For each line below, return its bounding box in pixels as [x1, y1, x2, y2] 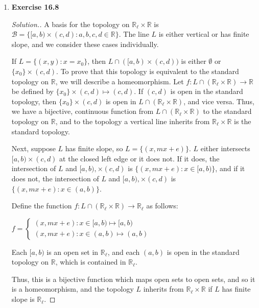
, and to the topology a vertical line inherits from [55, 115, 210, 126]
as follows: [146, 200, 178, 211]
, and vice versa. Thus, [183, 96, 254, 106]
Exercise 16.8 [11, 2, 59, 12]
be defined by [11, 86, 54, 97]
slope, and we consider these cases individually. [11, 38, 159, 49]
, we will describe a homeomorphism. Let [55, 76, 184, 86]
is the [234, 115, 251, 126]
